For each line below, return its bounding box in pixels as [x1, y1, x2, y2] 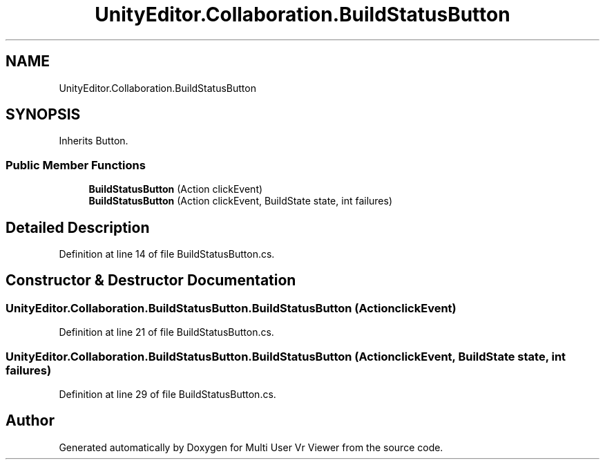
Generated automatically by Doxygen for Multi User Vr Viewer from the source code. [59, 441, 443, 453]
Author [6, 412, 55, 430]
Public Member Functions [6, 158, 146, 172]
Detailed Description [6, 218, 150, 236]
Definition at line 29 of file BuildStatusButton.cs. [59, 388, 276, 400]
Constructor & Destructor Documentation [6, 272, 296, 290]
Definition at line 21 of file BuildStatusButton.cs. [59, 326, 274, 339]
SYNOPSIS [6, 106, 81, 124]
